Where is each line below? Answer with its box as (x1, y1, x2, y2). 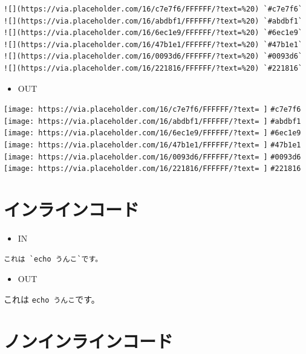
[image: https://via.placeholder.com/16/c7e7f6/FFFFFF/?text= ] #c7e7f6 (4, 105, 301, 114)
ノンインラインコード (4, 328, 174, 353)
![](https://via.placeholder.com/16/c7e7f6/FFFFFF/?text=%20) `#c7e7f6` (4, 5, 302, 13)
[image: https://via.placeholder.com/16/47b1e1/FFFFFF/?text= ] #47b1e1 (4, 141, 301, 150)
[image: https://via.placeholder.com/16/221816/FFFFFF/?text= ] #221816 (4, 164, 301, 173)
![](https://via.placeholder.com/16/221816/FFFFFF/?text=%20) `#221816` (4, 63, 302, 72)
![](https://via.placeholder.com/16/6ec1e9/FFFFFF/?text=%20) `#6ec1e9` (4, 28, 302, 37)
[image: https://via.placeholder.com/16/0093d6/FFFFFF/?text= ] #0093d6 (4, 152, 301, 161)
